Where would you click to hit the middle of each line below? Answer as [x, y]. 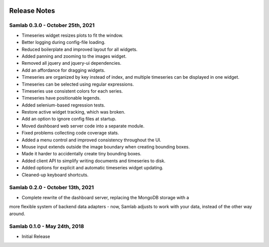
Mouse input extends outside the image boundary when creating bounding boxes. [106, 147]
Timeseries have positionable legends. [61, 98]
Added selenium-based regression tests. [64, 105]
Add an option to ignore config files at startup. [69, 119]
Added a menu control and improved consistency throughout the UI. [91, 140]
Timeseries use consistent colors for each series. [72, 91]
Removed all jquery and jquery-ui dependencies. [71, 63]
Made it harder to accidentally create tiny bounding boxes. [81, 154]
